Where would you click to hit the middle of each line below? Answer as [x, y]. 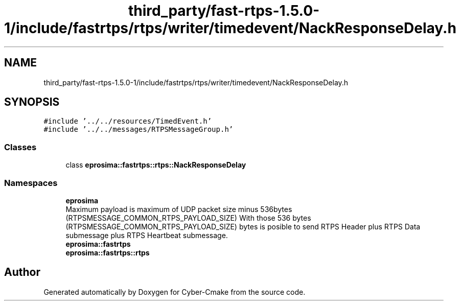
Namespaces [31, 183]
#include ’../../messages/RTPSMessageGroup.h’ [139, 130]
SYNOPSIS [32, 102]
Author [22, 272]
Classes [20, 147]
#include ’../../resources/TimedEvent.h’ [128, 121]
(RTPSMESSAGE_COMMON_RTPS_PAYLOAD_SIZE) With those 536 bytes [188, 218]
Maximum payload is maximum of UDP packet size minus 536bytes [179, 209]
